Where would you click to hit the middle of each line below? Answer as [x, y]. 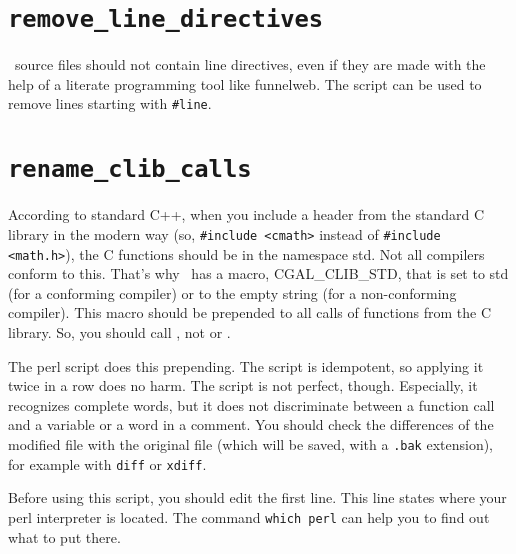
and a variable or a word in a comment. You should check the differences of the [251, 424]
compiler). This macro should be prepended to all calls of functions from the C [250, 312]
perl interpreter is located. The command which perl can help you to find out [249, 516]
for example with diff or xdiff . [107, 463]
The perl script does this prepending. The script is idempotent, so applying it [246, 365]
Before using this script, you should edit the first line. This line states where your [257, 497]
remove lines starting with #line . [110, 103]
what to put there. [64, 536]
